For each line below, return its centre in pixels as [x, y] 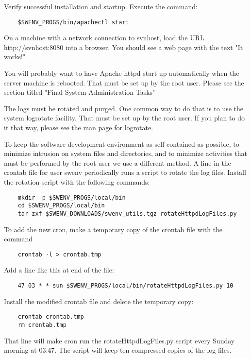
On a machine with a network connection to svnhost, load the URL [104, 38]
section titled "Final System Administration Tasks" [80, 92]
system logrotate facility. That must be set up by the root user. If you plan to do [124, 118]
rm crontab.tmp [42, 325]
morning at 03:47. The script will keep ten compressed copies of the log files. [118, 350]
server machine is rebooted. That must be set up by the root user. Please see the [124, 82]
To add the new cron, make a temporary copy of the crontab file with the [113, 229]
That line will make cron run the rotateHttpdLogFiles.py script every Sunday [119, 340]
